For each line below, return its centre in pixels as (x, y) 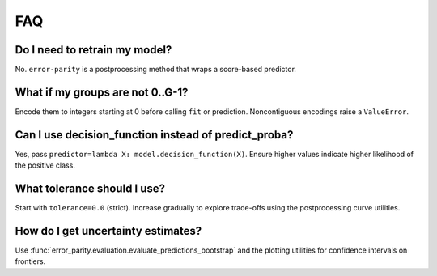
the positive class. (45, 165)
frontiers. (30, 261)
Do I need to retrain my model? (93, 50)
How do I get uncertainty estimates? (108, 231)
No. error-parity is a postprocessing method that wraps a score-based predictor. (156, 70)
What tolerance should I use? (90, 189)
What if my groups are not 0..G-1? (102, 92)
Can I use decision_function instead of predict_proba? (154, 135)
